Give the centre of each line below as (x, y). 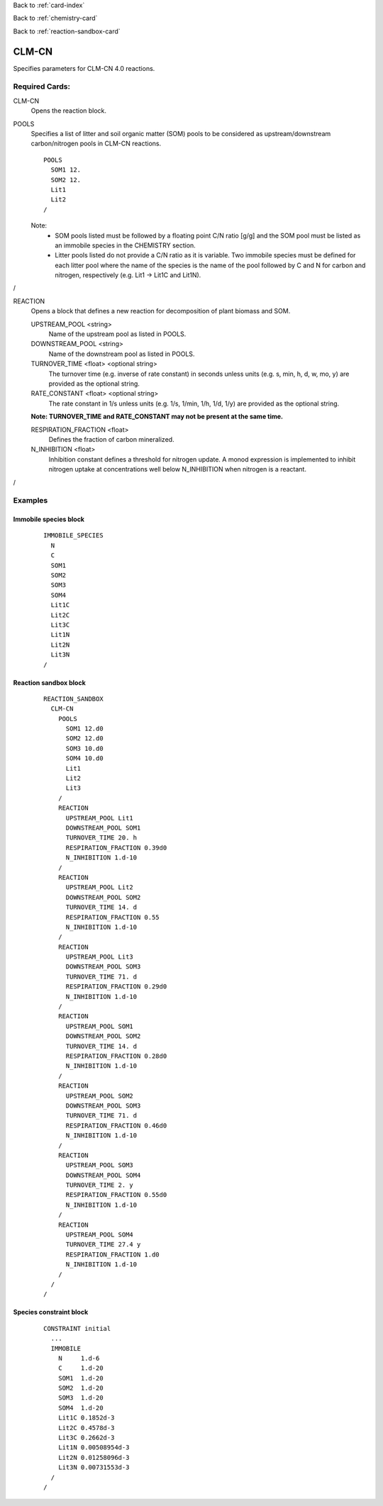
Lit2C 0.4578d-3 (86, 1428)
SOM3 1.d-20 (81, 1398)
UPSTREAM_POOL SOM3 (100, 1165)
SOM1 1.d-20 (81, 1378)
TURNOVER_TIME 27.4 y (103, 1245)
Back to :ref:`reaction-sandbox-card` (67, 31)
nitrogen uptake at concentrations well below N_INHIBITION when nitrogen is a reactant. (177, 469)
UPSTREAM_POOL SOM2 (100, 1096)
